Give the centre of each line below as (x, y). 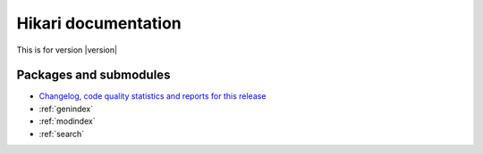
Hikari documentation (99, 23)
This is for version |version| (67, 50)
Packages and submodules (93, 75)
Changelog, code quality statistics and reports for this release (153, 96)
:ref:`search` (62, 134)
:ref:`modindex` (67, 121)
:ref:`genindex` (66, 109)
